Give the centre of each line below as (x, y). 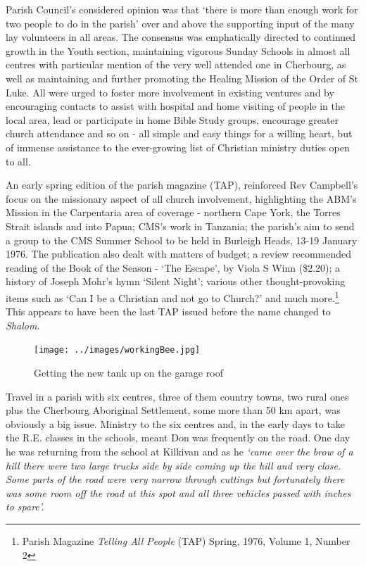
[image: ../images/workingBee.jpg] (117, 350)
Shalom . (23, 325)
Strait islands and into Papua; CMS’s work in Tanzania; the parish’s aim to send (180, 226)
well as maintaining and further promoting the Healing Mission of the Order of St (182, 78)
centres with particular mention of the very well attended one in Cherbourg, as (176, 64)
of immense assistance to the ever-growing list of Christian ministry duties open (178, 147)
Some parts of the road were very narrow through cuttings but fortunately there (175, 479)
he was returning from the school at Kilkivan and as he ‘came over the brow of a (179, 451)
